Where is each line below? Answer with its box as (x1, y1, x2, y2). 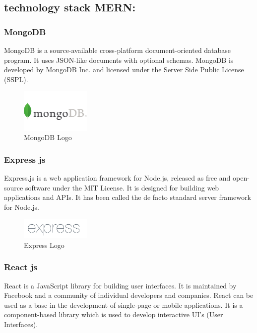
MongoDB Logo (24, 132, 72, 143)
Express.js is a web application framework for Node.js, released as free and (4, 173, 231, 183)
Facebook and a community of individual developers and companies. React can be (4, 290, 254, 300)
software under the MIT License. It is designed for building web (25, 182, 219, 192)
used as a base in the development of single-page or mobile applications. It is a (4, 299, 243, 310)
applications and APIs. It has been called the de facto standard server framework (4, 192, 251, 202)
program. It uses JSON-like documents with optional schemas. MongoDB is (4, 54, 234, 65)
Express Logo (24, 239, 64, 250)
